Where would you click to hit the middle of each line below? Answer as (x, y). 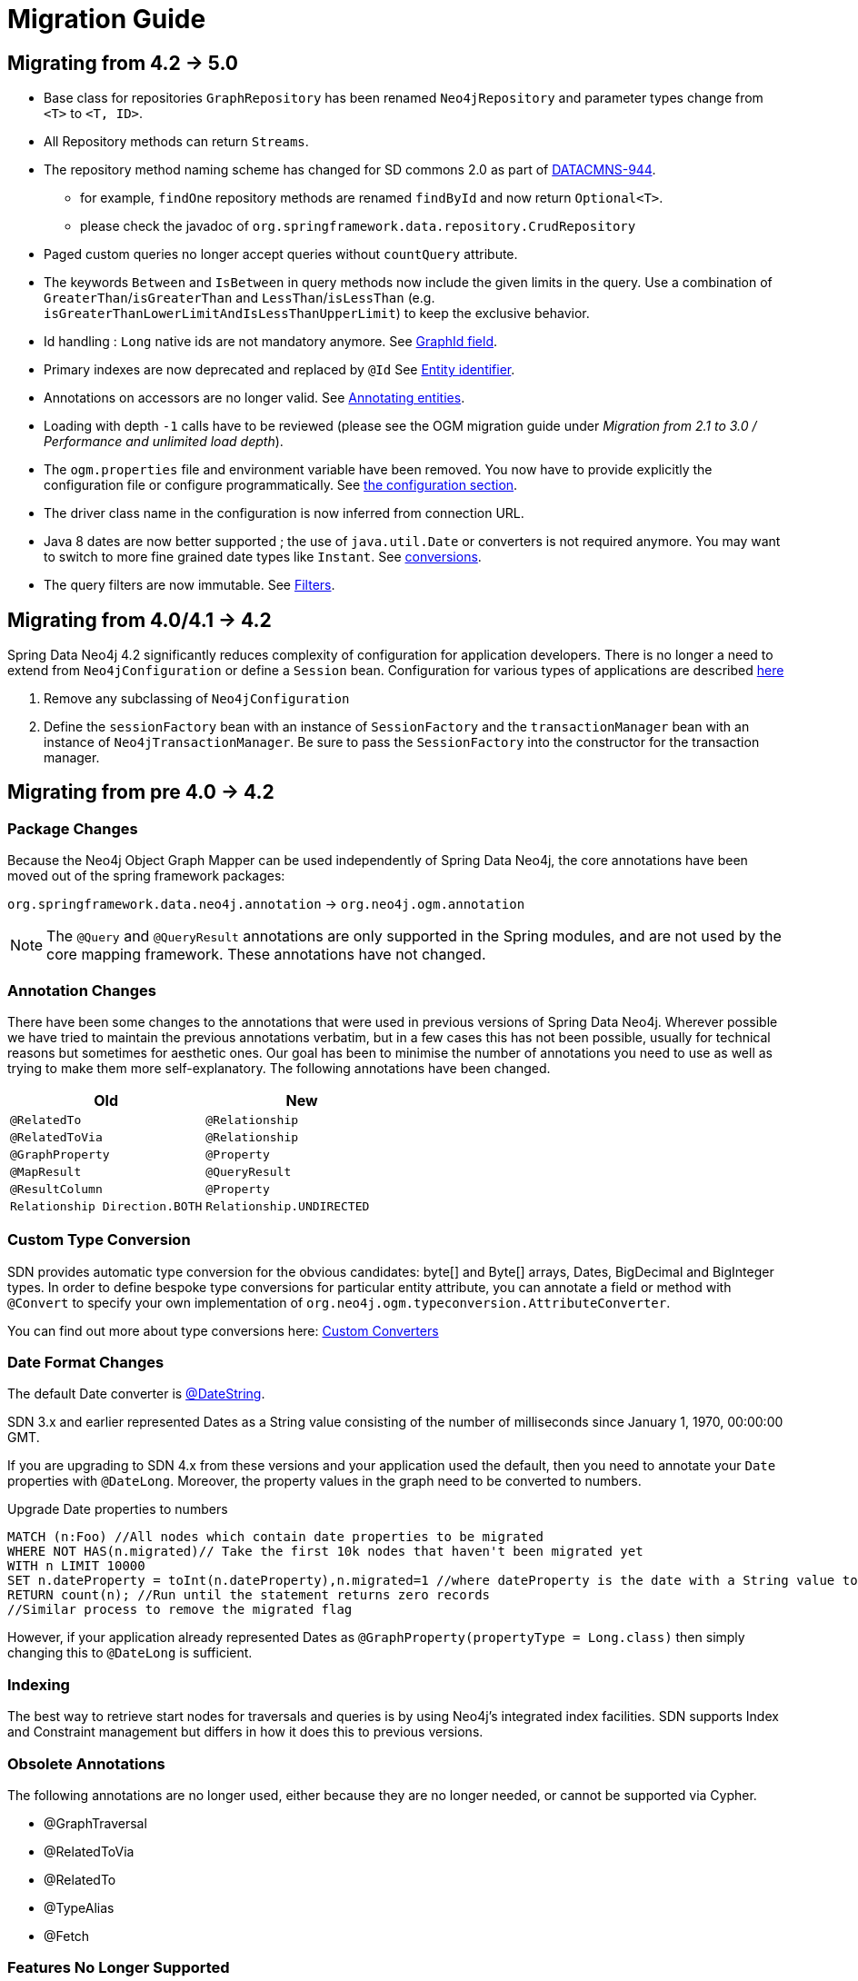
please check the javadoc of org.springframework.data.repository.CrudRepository (358, 226)
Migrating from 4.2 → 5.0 (123, 63)
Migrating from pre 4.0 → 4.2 (141, 792)
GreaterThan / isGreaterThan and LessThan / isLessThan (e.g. (239, 298)
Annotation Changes (82, 990)
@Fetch (67, 1936)
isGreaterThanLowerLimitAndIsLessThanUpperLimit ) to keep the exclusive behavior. (317, 314)
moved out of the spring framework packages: (146, 876)
